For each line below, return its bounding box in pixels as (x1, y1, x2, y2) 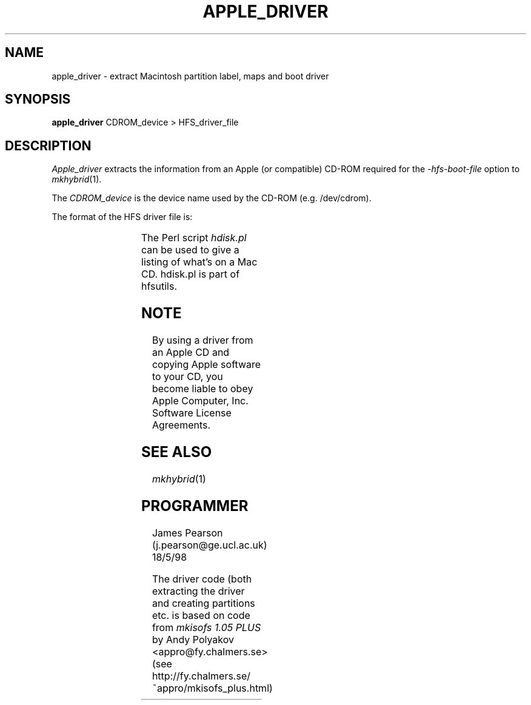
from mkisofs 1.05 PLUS (152, 621, 261, 633)
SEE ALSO (141, 443, 212, 461)
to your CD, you (152, 370, 223, 383)
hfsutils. (141, 280, 177, 293)
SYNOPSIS (5, 92, 71, 107)
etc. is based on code (152, 609, 250, 621)
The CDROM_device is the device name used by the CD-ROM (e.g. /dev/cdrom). (52, 193, 372, 204)
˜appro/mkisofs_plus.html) (152, 681, 273, 694)
